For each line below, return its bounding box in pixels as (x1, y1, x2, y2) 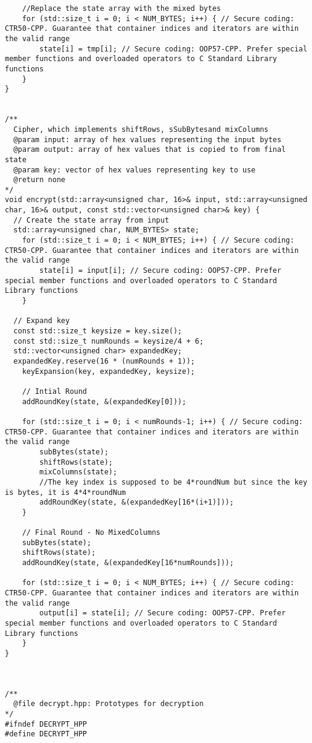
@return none (13, 175, 66, 185)
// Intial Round (22, 387, 88, 396)
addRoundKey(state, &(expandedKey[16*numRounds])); (22, 558, 234, 568)
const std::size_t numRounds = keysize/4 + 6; (13, 336, 204, 345)
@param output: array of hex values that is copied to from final (13, 145, 286, 154)
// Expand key (13, 316, 70, 326)
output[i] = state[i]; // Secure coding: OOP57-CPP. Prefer (39, 609, 286, 618)
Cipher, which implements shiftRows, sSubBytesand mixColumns (13, 125, 269, 134)
